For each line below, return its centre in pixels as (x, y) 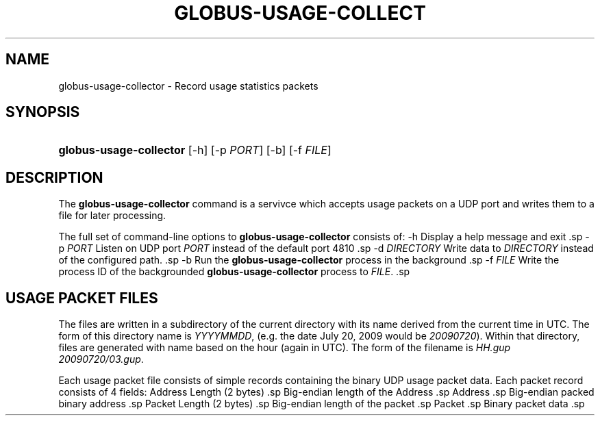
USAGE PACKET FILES (82, 298)
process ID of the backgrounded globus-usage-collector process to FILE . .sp (234, 272)
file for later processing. (112, 216)
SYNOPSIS (43, 112)
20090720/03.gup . (101, 359)
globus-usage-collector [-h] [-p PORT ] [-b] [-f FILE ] (195, 150)
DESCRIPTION (54, 177)
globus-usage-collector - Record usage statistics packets (188, 86)
